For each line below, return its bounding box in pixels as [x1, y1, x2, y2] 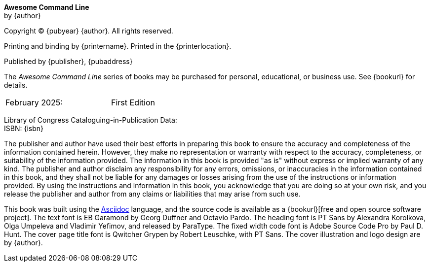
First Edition [111, 98, 155, 107]
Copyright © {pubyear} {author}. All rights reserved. [4, 27, 173, 35]
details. [4, 81, 28, 89]
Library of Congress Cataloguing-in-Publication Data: [4, 116, 177, 124]
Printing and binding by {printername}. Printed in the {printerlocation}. [4, 42, 232, 50]
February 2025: [5, 98, 63, 107]
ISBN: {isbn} [4, 124, 43, 133]
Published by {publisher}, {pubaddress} [4, 57, 133, 66]
